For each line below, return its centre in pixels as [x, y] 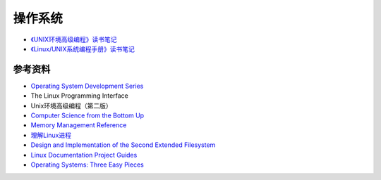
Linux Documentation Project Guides [84, 155]
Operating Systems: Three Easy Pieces [87, 165]
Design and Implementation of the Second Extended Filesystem [123, 145]
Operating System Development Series [87, 86]
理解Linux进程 [51, 135]
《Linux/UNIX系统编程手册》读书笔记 [83, 49]
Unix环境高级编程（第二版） [71, 105]
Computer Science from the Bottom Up [87, 115]
